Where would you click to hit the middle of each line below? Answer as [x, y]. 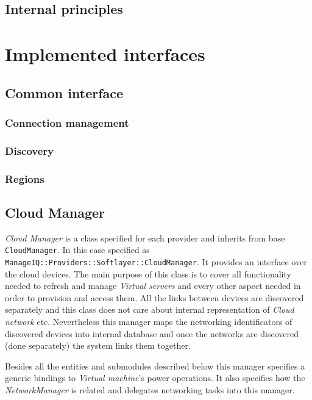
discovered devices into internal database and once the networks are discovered [152, 333]
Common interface [64, 92]
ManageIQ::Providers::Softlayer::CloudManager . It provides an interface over [156, 261]
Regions [25, 178]
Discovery [30, 150]
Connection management [67, 122]
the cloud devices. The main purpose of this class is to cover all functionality [148, 273]
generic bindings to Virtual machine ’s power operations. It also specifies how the [155, 378]
